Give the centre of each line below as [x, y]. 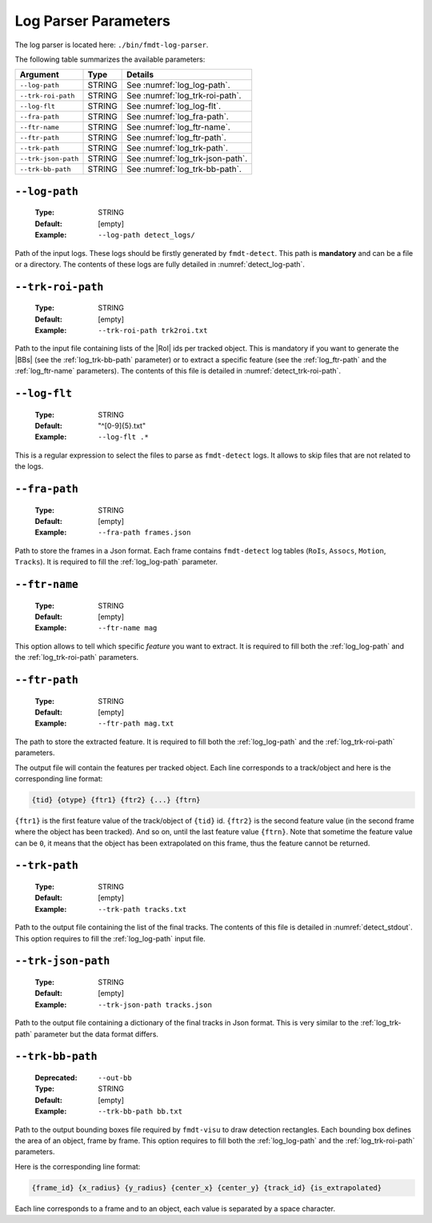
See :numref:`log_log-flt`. [174, 106]
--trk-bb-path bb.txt [140, 1111]
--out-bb [115, 1078]
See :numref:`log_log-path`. [179, 86]
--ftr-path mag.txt [136, 723]
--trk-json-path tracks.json [155, 1005]
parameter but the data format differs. [96, 1034]
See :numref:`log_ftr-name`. [179, 127]
